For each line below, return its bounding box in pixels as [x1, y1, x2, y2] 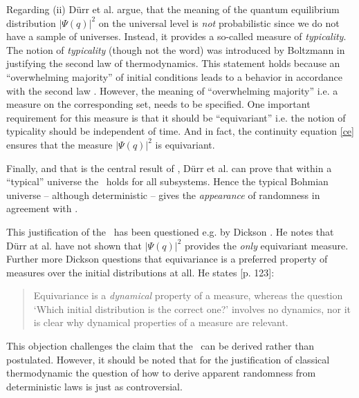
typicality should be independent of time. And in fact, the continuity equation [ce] [6, 124, 354, 138]
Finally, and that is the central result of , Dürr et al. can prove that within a [6, 160, 332, 175]
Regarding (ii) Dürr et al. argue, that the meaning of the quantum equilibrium [6, 2, 340, 16]
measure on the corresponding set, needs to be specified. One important [6, 97, 311, 111]
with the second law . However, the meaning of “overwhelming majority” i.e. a [6, 83, 338, 97]
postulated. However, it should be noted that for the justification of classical [6, 352, 330, 366]
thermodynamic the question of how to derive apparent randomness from [6, 366, 316, 380]
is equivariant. [155, 137, 215, 151]
